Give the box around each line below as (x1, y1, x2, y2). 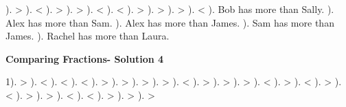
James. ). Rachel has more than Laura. (5, 29, 170, 43)
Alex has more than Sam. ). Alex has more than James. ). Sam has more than (5, 15, 334, 29)
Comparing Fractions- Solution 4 (5, 51, 164, 65)
